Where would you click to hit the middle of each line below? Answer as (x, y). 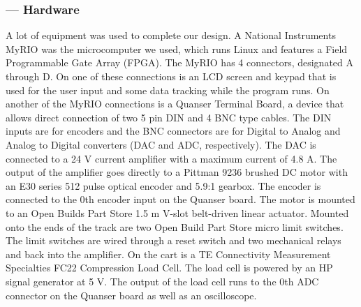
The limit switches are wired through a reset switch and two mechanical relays (174, 240)
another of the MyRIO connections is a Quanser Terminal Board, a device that (175, 104)
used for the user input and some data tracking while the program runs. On (168, 90)
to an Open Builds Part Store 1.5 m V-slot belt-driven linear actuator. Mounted (177, 212)
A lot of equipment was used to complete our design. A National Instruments (171, 35)
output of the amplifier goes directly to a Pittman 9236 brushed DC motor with (177, 172)
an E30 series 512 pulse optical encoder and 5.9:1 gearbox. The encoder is (163, 185)
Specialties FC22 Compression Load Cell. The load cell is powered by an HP (169, 268)
